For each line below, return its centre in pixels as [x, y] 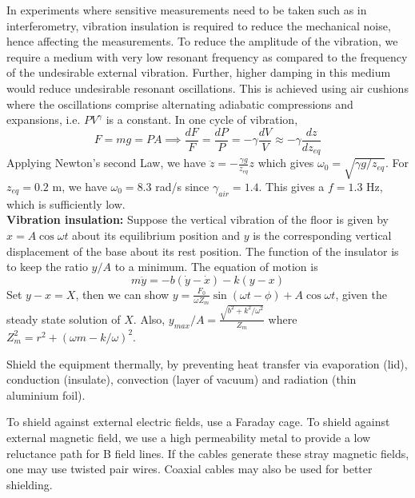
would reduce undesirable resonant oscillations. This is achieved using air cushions [207, 88]
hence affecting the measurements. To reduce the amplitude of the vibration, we [202, 41]
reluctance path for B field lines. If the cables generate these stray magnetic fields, [208, 453]
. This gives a [291, 187]
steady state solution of [64, 319]
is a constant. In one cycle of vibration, [202, 120]
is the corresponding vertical [322, 235]
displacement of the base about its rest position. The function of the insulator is [203, 251]
